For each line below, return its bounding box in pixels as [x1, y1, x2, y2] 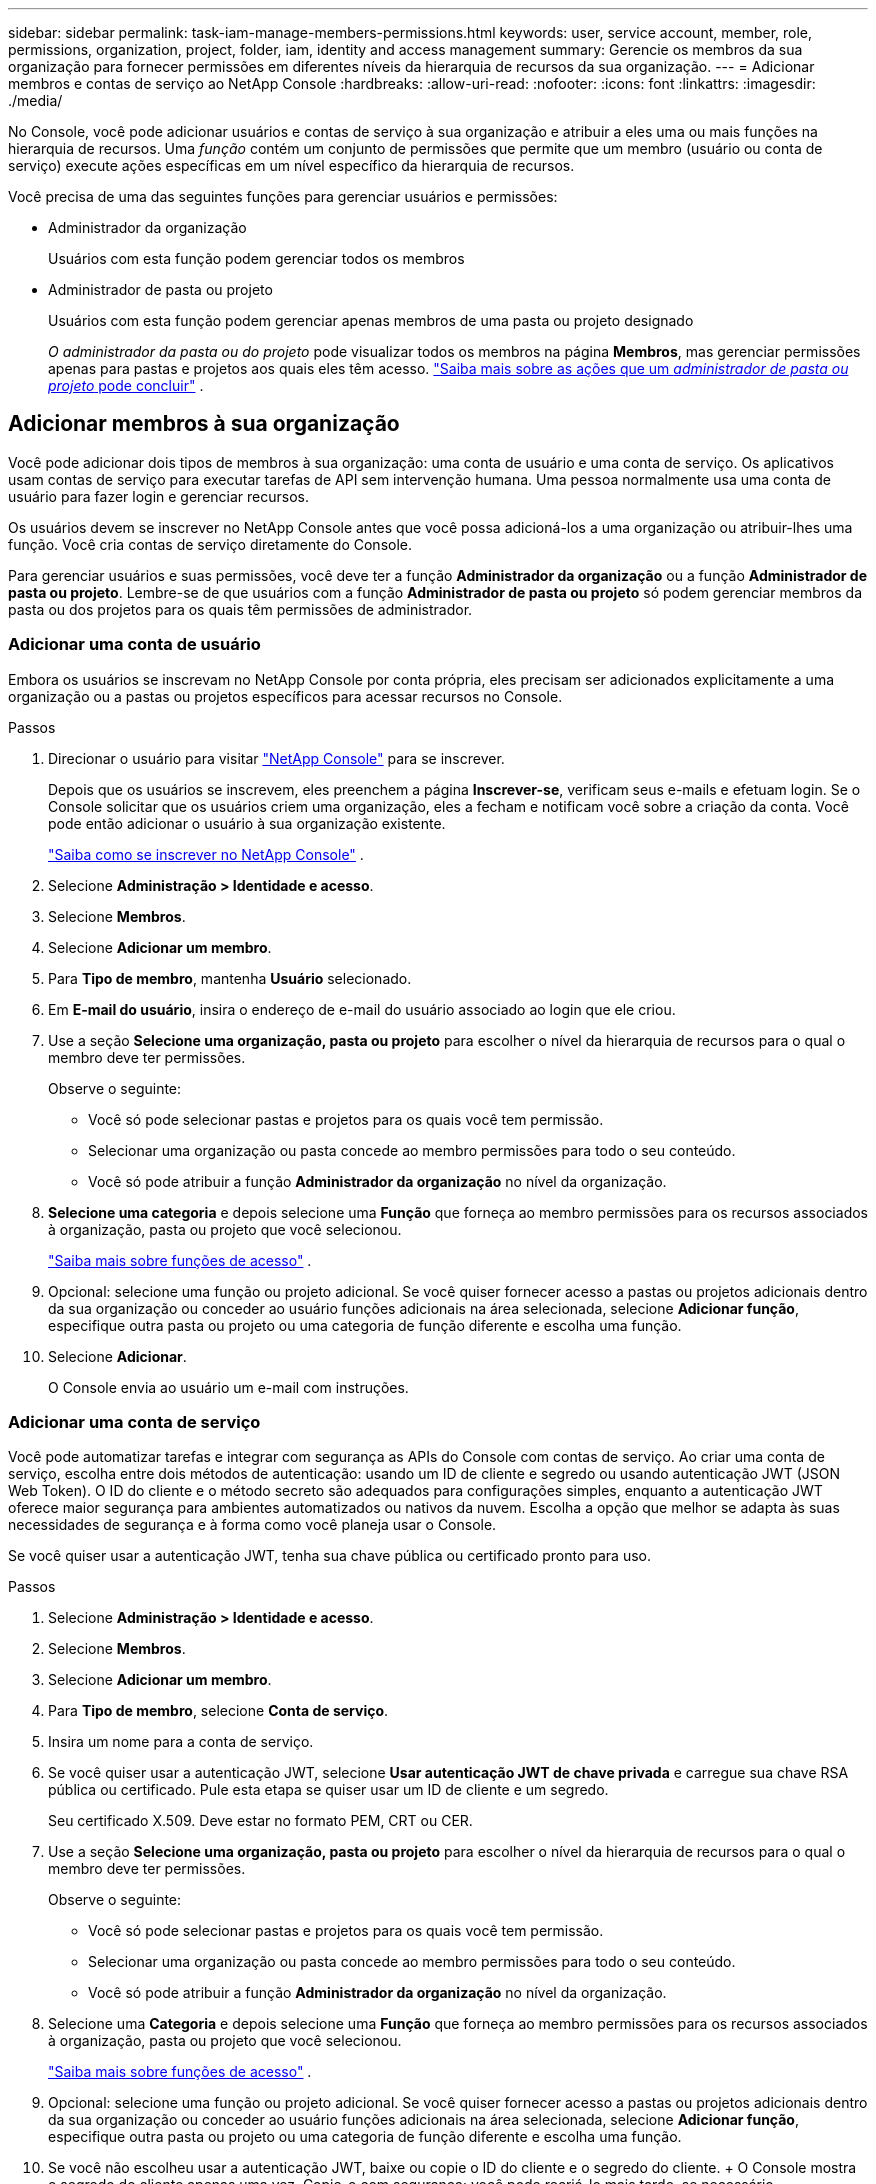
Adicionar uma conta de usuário [8, 634, 261, 655]
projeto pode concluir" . [48, 377, 204, 394]
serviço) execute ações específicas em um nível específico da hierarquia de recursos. [8, 157, 575, 174]
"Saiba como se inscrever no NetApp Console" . [48, 845, 364, 863]
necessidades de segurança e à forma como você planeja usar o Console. [8, 1516, 497, 1534]
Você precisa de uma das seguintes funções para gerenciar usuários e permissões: [8, 188, 558, 205]
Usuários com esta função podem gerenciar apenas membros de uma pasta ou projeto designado [48, 312, 694, 329]
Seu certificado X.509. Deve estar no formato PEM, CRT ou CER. [48, 1812, 473, 1830]
